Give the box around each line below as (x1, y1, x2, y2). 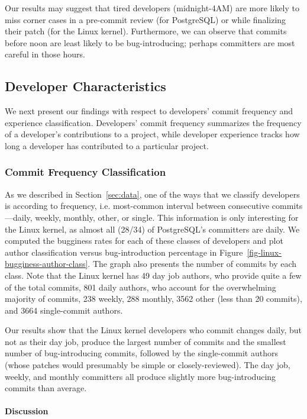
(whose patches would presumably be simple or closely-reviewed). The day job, (5, 359, 290, 371)
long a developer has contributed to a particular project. (5, 139, 209, 152)
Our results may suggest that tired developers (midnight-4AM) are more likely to (5, 2, 299, 14)
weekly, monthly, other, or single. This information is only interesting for (35, 211, 299, 223)
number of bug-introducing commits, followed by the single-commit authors (5, 347, 278, 359)
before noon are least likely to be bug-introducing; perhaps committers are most (5, 36, 295, 49)
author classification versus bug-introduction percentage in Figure (5, 246, 243, 258)
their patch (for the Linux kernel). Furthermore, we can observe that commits (5, 25, 287, 37)
